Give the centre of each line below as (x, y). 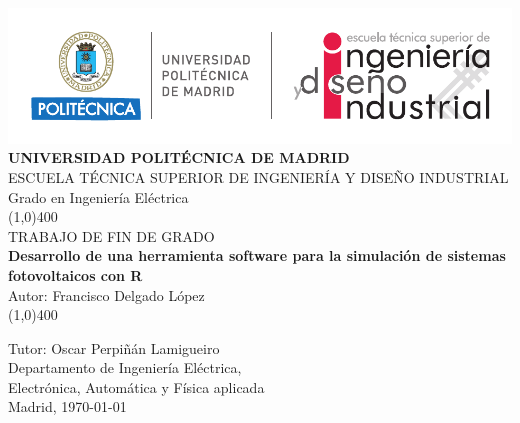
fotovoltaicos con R (75, 274)
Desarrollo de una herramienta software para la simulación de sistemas (257, 255)
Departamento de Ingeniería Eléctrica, (125, 367)
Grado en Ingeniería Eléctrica (98, 196)
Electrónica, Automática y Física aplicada (136, 386)
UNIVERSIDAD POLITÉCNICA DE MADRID (179, 157)
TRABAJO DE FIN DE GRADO (111, 235)
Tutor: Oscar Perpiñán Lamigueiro (114, 347)
